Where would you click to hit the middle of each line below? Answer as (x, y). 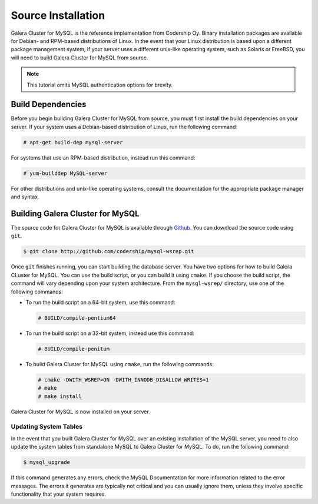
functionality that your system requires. (58, 494)
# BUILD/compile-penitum (74, 349)
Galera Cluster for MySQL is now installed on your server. (80, 412)
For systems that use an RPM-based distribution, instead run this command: (103, 157)
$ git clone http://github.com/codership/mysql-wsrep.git (109, 251)
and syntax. (25, 197)
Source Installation (58, 15)
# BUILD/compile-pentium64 (77, 318)
